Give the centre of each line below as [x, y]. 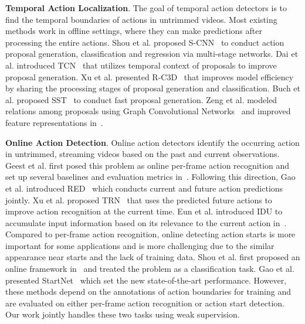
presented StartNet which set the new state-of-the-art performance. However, [146, 280]
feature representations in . [54, 122]
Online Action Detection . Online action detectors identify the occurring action [152, 142]
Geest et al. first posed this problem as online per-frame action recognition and [148, 165]
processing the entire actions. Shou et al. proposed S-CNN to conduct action [145, 42]
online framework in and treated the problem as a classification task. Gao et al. [150, 269]
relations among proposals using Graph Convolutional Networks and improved [148, 111]
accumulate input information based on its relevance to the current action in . [146, 222]
